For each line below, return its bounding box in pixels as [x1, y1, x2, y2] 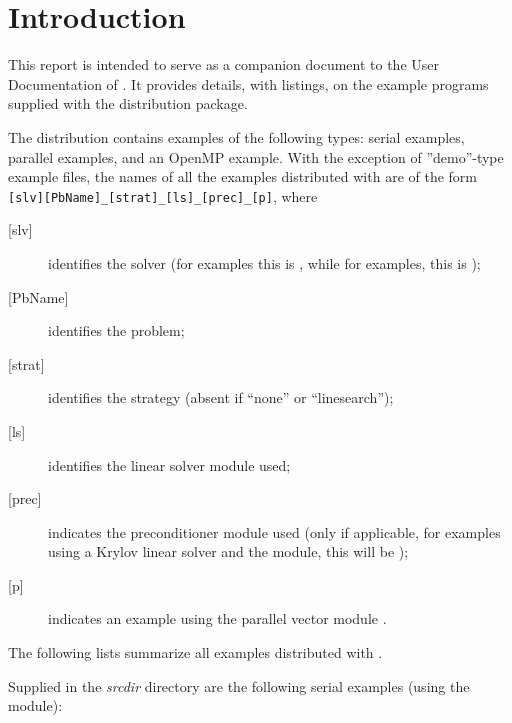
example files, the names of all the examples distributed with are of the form [8, 166, 478, 187]
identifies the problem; [48, 320, 185, 341]
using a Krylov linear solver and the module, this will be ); [48, 541, 409, 562]
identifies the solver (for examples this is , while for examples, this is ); [48, 252, 481, 273]
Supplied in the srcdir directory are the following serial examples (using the [8, 675, 470, 696]
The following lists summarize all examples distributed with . [8, 642, 383, 663]
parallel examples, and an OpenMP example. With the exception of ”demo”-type [8, 146, 504, 167]
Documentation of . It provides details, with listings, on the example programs [8, 73, 489, 94]
